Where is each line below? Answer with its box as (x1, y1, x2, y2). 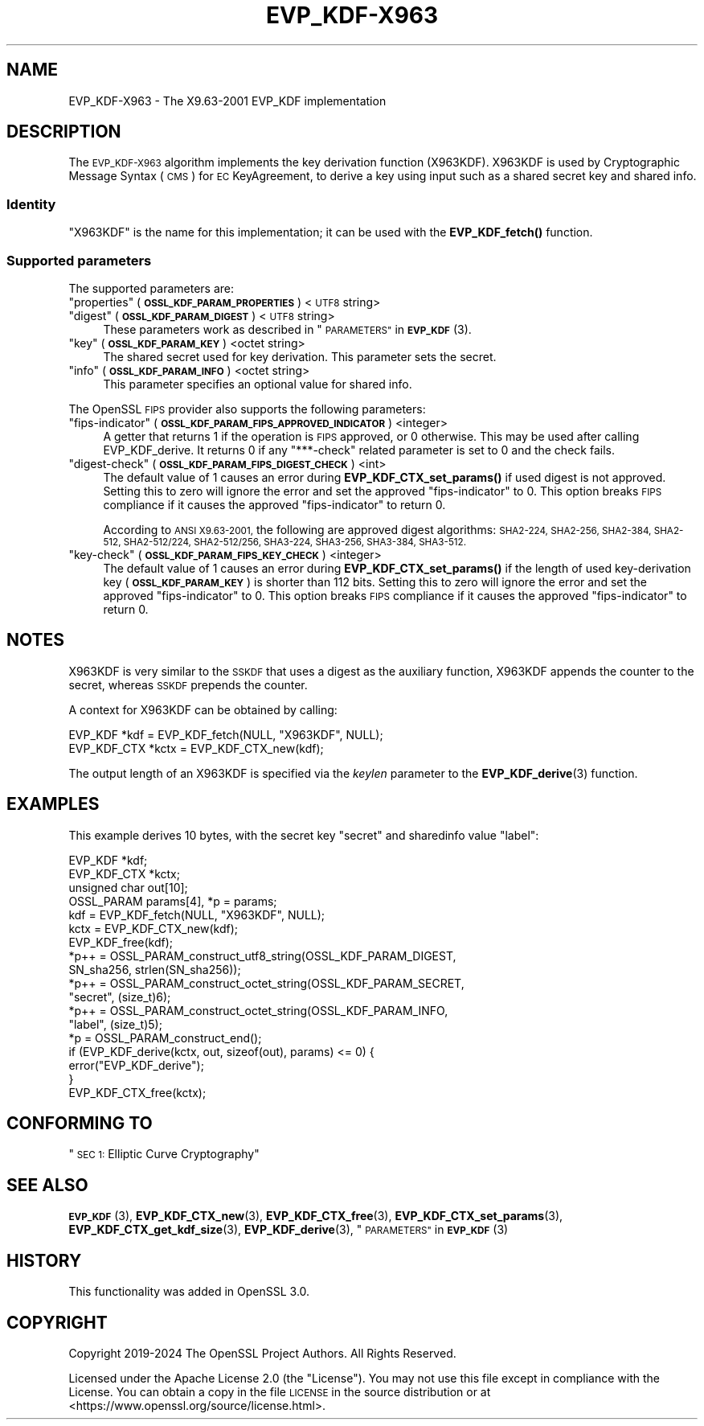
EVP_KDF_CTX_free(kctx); (68, 1085, 207, 1099)
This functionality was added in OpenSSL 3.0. (68, 1284, 310, 1299)
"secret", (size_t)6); (68, 989, 171, 1004)
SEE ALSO (6, 1174, 88, 1195)
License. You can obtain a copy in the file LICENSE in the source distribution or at (68, 1385, 491, 1399)
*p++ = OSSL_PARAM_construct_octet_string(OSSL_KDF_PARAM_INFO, (68, 1003, 448, 1017)
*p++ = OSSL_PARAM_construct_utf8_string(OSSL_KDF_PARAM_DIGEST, (68, 948, 456, 963)
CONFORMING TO (6, 1113, 153, 1134)
